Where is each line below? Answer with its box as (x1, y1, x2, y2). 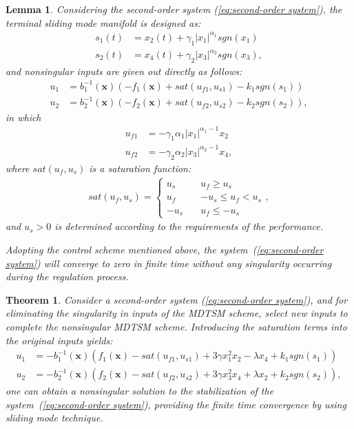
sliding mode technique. (6, 410, 103, 425)
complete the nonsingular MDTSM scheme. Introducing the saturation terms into (6, 319, 347, 333)
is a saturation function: (89, 160, 191, 175)
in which (6, 109, 41, 124)
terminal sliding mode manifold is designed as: (6, 15, 201, 30)
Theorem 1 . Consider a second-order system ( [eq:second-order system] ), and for (6, 292, 348, 306)
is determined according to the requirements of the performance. (54, 219, 323, 233)
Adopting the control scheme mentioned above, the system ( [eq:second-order (6, 242, 324, 256)
